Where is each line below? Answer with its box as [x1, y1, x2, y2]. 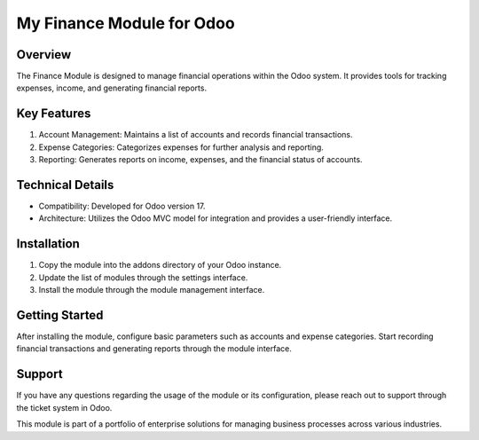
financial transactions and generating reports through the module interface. [16, 343, 293, 354]
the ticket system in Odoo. [16, 402, 113, 412]
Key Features [16, 106, 91, 122]
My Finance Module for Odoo [16, 13, 235, 33]
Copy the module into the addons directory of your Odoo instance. [38, 260, 282, 271]
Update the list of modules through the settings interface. [38, 271, 248, 283]
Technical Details [16, 177, 114, 192]
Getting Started [16, 307, 104, 323]
